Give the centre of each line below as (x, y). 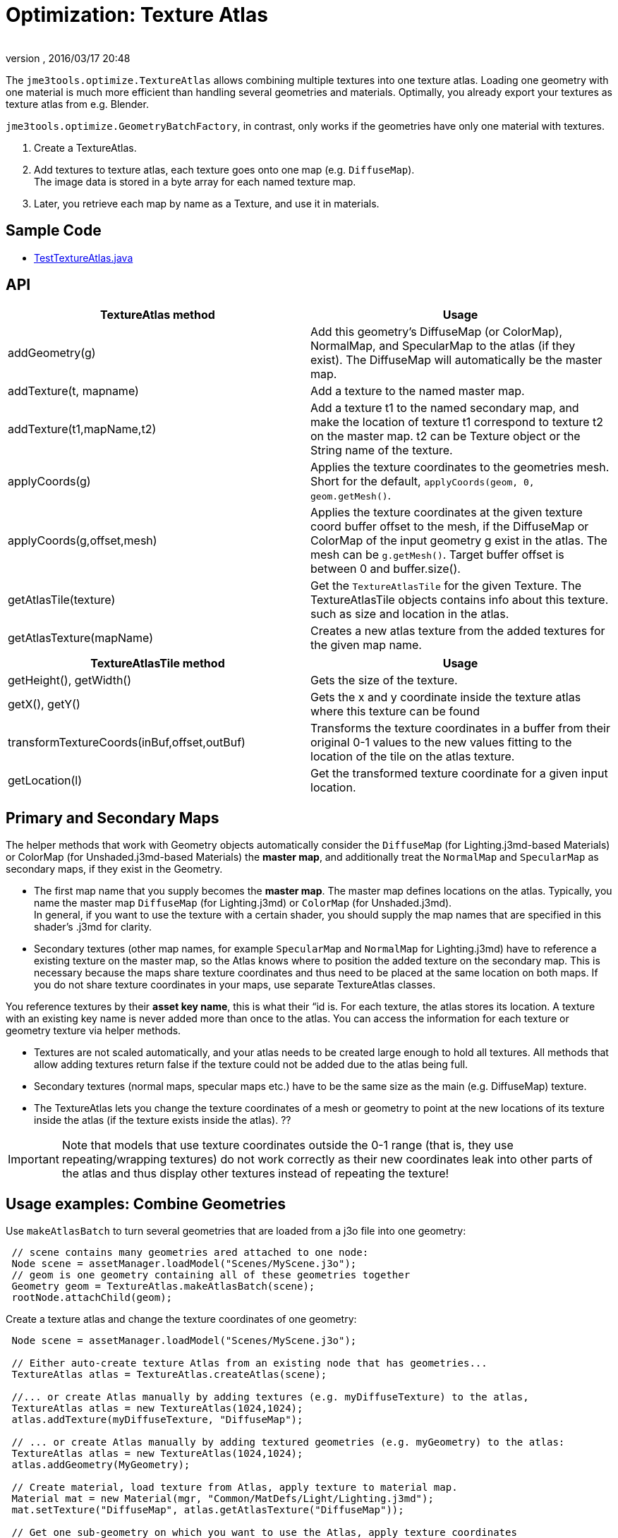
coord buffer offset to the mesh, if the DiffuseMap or (450, 527)
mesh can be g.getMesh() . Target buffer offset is (437, 555)
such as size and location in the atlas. (410, 614)
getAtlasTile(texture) (62, 600)
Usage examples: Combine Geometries (146, 1204)
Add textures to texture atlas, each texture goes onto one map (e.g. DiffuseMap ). (224, 169)
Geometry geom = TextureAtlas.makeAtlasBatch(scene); (163, 1286)
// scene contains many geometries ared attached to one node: (190, 1253)
